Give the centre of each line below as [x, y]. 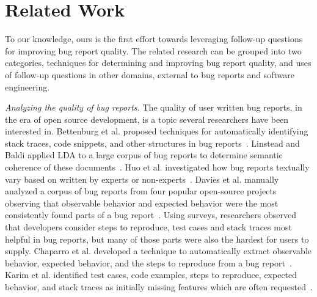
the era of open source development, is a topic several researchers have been [147, 119]
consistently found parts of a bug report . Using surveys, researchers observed [151, 215]
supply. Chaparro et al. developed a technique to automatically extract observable [158, 251]
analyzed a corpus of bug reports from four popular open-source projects [141, 191]
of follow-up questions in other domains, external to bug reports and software [150, 74]
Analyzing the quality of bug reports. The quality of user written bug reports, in [154, 107]
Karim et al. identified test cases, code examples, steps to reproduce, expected [151, 275]
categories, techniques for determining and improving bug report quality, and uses [158, 63]
